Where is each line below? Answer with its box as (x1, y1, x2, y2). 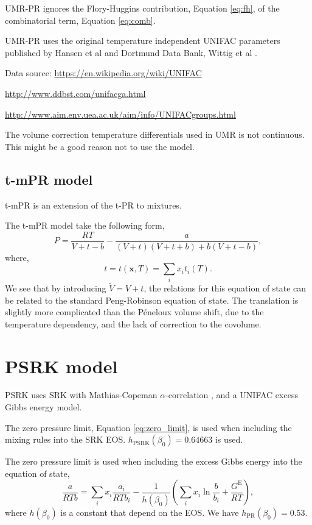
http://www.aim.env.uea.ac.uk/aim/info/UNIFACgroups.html (5, 107, 236, 120)
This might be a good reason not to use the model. (5, 140, 195, 152)
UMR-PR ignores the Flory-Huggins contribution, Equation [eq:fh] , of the (5, 2, 280, 14)
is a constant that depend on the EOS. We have (60, 505, 239, 518)
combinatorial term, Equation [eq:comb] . (5, 13, 156, 26)
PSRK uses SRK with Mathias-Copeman (5, 388, 158, 401)
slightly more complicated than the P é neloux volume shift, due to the (5, 305, 264, 318)
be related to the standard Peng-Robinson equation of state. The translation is (5, 293, 299, 306)
